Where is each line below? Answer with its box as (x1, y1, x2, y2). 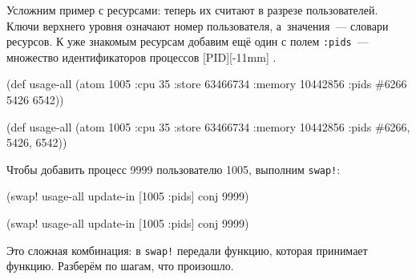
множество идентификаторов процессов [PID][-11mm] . (6, 48, 277, 65)
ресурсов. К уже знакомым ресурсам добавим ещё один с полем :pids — (6, 33, 369, 50)
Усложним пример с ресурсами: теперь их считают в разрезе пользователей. (6, 2, 378, 18)
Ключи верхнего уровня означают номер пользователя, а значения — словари (6, 17, 389, 34)
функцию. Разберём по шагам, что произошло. (6, 257, 234, 274)
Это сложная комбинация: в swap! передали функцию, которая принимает (6, 241, 368, 258)
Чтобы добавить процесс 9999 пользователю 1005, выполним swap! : (6, 160, 341, 177)
